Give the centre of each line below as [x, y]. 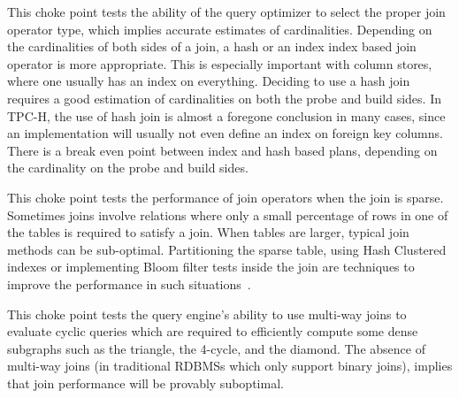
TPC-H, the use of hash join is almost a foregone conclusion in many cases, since [226, 115]
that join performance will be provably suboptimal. [145, 383]
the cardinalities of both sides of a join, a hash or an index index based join [212, 46]
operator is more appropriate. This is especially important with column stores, [220, 63]
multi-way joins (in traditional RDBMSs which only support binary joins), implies [230, 366]
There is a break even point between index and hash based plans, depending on [222, 150]
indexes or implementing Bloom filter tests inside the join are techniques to [211, 267]
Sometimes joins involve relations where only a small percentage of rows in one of [228, 214]
